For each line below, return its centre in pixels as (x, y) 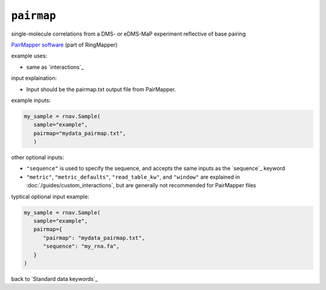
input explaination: (34, 78)
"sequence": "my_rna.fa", (81, 246)
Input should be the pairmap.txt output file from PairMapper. (101, 89)
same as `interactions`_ (55, 67)
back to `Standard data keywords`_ (54, 279)
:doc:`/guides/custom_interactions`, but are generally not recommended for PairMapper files (141, 185)
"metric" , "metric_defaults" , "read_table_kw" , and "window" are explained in (133, 177)
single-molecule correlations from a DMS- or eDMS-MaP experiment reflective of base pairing (128, 34)
